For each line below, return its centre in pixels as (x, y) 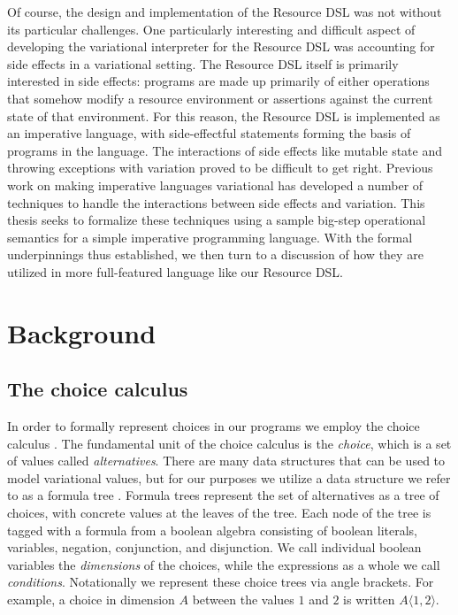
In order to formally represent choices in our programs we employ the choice (214, 426)
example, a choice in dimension (91, 600)
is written (369, 600)
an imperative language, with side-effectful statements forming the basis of (209, 133)
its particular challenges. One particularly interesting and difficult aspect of (211, 29)
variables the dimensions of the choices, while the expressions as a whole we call (224, 564)
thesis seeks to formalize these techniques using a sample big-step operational (217, 220)
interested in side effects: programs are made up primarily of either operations (218, 81)
